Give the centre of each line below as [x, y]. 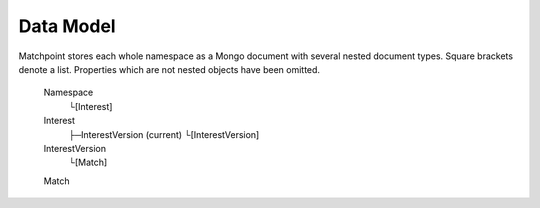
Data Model [67, 26]
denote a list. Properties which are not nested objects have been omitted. [169, 69]
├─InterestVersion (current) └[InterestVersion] [164, 134]
